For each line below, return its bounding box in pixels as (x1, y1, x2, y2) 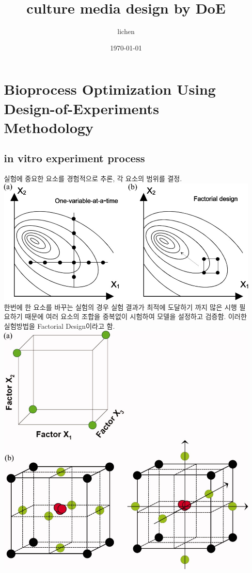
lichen (117, 26, 135, 36)
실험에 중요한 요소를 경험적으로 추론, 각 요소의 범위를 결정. (4, 173, 182, 184)
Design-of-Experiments (4, 98, 159, 118)
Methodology (4, 117, 94, 137)
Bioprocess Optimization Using (4, 79, 216, 99)
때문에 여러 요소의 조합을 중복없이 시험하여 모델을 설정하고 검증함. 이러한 (25, 311, 247, 321)
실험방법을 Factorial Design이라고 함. (4, 320, 115, 331)
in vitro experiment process (4, 151, 145, 166)
